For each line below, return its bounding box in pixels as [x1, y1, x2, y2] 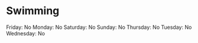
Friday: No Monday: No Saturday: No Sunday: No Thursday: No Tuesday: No [6, 24, 192, 31]
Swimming [6, 4, 60, 18]
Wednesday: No [6, 29, 46, 37]
